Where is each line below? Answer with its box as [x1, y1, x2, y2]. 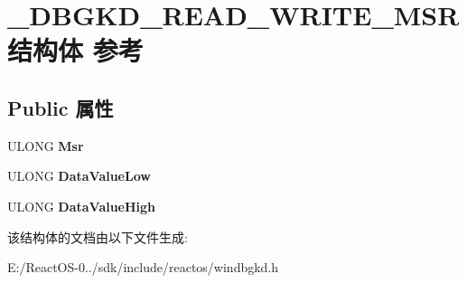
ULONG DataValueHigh [7, 196, 156, 215]
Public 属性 [7, 93, 114, 121]
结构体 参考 [7, 32, 144, 69]
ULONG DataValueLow [7, 166, 151, 185]
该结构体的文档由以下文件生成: [7, 227, 188, 246]
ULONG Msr [7, 136, 84, 155]
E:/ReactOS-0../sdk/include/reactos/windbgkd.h [7, 258, 279, 277]
